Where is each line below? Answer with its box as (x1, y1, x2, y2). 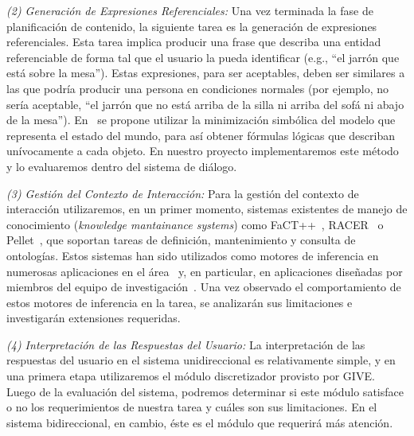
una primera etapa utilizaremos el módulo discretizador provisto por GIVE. (6, 368, 375, 384)
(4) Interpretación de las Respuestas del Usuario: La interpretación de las (6, 336, 365, 352)
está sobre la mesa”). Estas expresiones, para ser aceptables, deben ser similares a (6, 64, 405, 81)
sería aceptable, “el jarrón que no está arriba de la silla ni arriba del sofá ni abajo (6, 95, 404, 112)
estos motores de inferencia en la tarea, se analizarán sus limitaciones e (6, 294, 353, 310)
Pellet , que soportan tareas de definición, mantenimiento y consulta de (6, 232, 356, 248)
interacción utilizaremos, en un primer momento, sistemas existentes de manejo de (6, 200, 408, 217)
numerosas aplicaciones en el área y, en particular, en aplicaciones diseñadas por (6, 263, 403, 279)
